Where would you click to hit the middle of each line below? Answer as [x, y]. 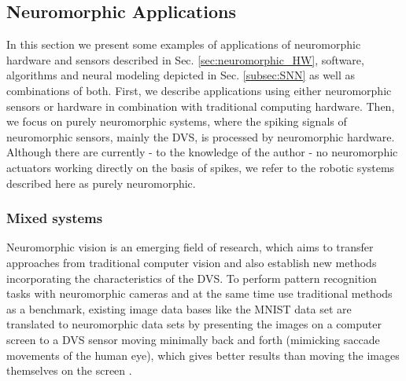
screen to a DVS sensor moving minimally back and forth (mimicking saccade [193, 339]
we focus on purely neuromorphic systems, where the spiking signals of [177, 121]
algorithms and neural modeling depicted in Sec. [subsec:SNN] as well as [181, 75]
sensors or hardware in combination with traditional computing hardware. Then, [201, 106]
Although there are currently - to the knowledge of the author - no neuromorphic [202, 152]
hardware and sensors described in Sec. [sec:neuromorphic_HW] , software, [185, 59]
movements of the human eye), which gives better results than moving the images [203, 355]
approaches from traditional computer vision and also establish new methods [192, 262]
